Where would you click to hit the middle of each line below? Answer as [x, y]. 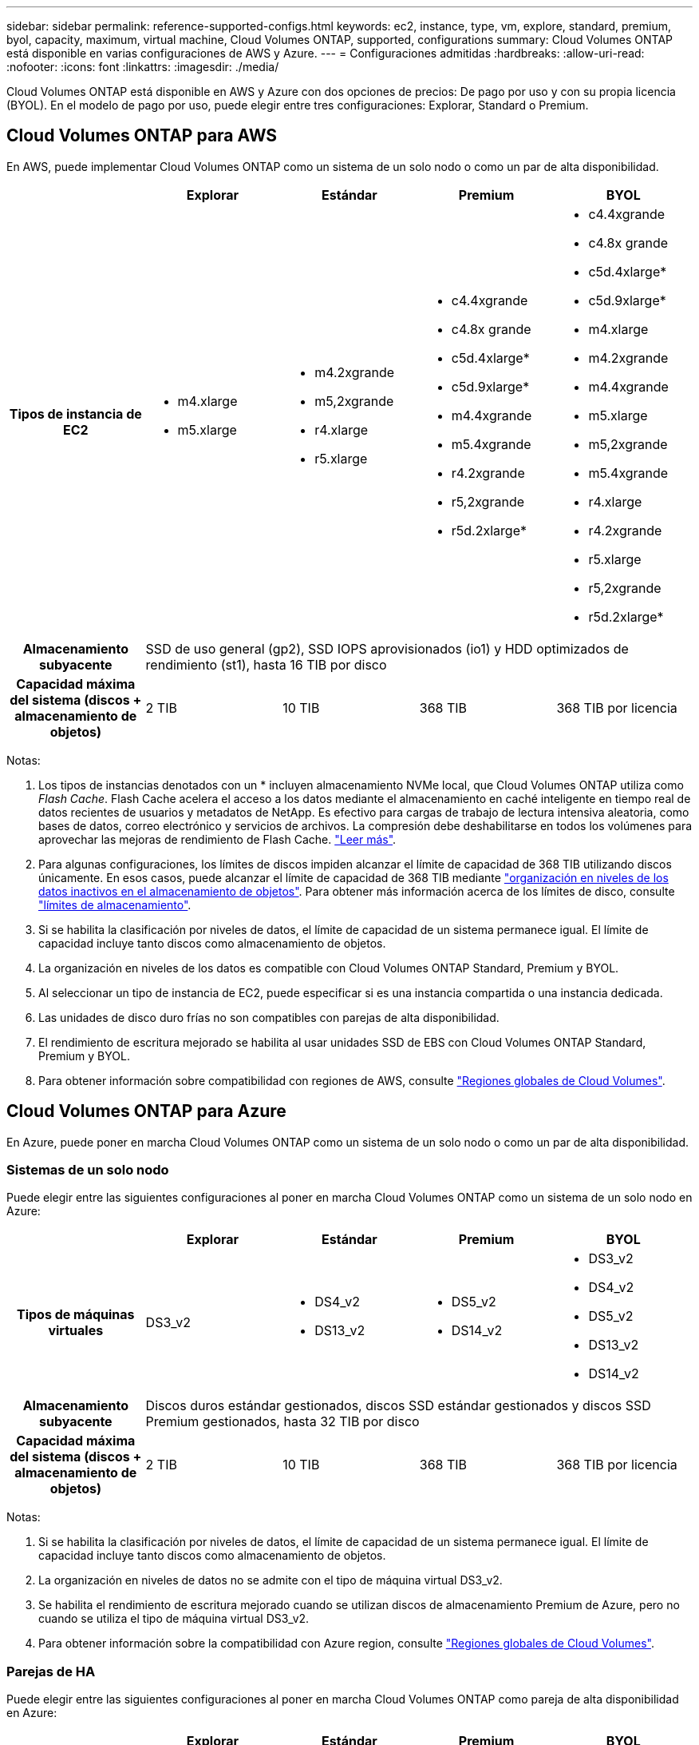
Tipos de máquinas [76, 1315]
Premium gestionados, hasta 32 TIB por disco [282, 1422]
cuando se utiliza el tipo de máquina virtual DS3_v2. [174, 1619]
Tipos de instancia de [75, 413]
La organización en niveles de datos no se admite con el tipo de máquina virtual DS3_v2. [271, 1580]
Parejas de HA [51, 1671]
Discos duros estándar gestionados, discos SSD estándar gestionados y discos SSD [398, 1406]
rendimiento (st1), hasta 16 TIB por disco [266, 664]
